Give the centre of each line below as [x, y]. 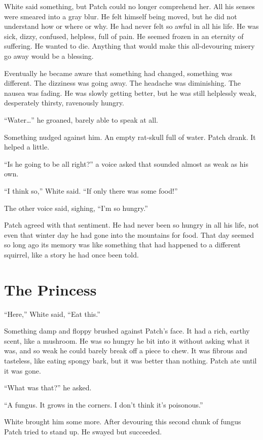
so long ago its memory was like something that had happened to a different [122, 245]
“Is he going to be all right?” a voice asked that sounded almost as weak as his [126, 163]
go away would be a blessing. [49, 56]
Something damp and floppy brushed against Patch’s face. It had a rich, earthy [127, 331]
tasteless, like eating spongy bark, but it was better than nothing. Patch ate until [130, 360]
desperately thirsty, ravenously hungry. [64, 103]
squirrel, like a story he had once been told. [71, 254]
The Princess [50, 289]
